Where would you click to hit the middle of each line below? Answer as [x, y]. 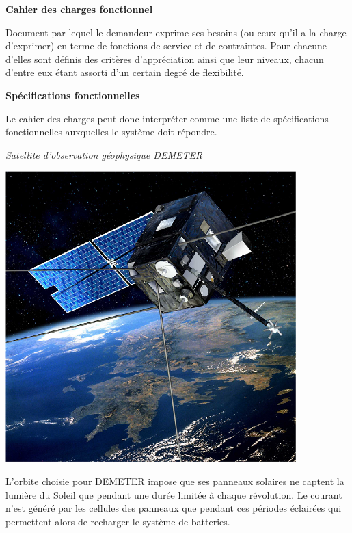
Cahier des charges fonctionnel [79, 9]
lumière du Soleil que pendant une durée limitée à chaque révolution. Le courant [174, 494]
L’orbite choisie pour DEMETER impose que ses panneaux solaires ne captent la [175, 481]
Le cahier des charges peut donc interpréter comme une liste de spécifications [167, 118]
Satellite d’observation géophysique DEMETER [104, 154]
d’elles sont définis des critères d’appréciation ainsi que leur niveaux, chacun [165, 58]
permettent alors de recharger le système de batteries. [118, 521]
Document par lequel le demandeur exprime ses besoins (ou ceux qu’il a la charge [176, 32]
